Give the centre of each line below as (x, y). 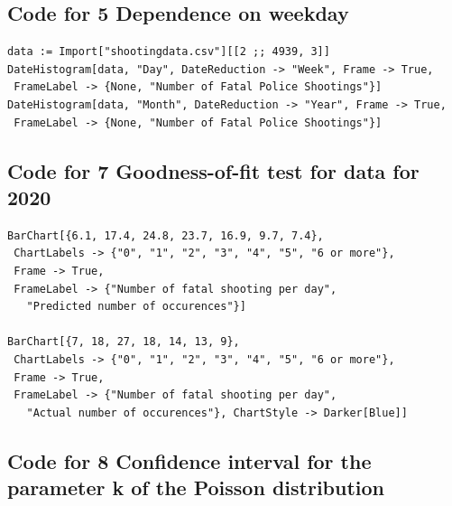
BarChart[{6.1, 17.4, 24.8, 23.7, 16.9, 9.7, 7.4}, (166, 235)
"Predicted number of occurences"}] (136, 307)
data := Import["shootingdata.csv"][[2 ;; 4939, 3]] (169, 52)
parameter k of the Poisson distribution (196, 487)
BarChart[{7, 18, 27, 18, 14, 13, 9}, (124, 342)
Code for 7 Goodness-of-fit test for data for (213, 170)
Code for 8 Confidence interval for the (189, 460)
